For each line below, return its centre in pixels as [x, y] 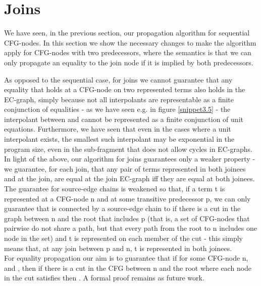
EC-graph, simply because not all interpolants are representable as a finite [119, 99]
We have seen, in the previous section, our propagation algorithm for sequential [127, 33]
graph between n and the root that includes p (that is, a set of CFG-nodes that [127, 218]
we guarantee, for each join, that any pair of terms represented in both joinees [125, 168]
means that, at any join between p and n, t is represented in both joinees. [118, 248]
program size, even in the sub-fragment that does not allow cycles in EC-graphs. [128, 149]
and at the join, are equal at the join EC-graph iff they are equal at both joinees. [129, 178]
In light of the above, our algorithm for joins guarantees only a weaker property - [130, 159]
